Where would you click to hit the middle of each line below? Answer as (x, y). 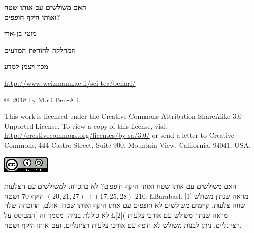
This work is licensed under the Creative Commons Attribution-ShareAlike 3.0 (123, 116)
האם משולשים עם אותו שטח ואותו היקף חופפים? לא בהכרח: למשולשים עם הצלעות (121, 186)
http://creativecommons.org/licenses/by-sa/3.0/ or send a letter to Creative (120, 135)
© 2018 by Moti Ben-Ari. (43, 99)
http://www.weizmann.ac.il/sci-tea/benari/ (70, 83)
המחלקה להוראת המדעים (40, 50)
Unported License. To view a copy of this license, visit (86, 125)
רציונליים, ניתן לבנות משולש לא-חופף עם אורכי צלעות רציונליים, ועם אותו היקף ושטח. (123, 224)
